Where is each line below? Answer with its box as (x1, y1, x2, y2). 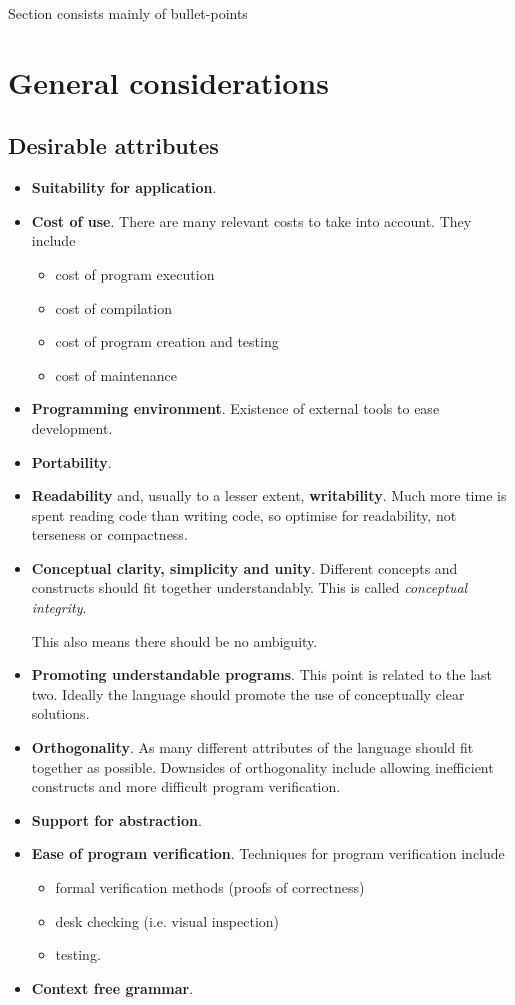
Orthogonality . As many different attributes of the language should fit (31, 737, 474, 758)
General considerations (8, 61, 329, 102)
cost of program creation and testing (55, 331, 279, 352)
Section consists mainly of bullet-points (8, 3, 248, 23)
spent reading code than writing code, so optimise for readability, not (31, 504, 457, 525)
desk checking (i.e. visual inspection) (55, 910, 280, 931)
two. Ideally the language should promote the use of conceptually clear (31, 683, 465, 704)
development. (31, 417, 113, 438)
